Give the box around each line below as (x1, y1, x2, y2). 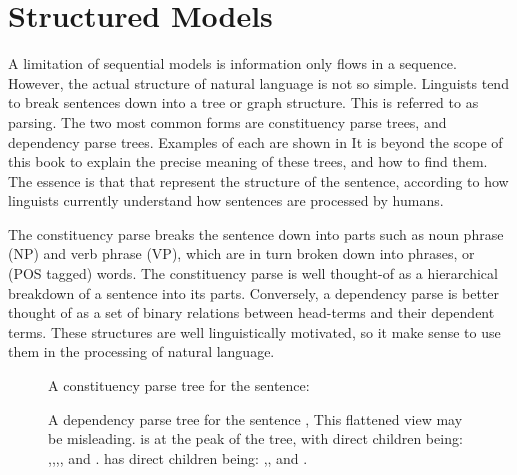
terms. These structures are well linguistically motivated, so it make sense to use (8, 321, 501, 342)
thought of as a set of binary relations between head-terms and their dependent (8, 302, 495, 323)
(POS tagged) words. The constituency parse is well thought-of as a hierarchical (8, 263, 498, 284)
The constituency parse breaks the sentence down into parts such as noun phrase (8, 223, 504, 244)
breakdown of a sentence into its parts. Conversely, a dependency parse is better (8, 282, 500, 303)
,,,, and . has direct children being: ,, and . (48, 447, 308, 468)
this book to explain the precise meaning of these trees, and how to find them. (8, 151, 488, 172)
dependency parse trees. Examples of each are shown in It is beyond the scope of (8, 131, 503, 152)
